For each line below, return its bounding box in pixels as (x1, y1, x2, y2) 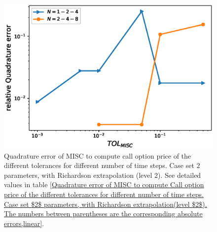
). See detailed (158, 169, 201, 180)
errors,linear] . (4, 218, 44, 228)
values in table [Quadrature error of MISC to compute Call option (4, 179, 204, 190)
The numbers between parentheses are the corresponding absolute (4, 208, 203, 219)
